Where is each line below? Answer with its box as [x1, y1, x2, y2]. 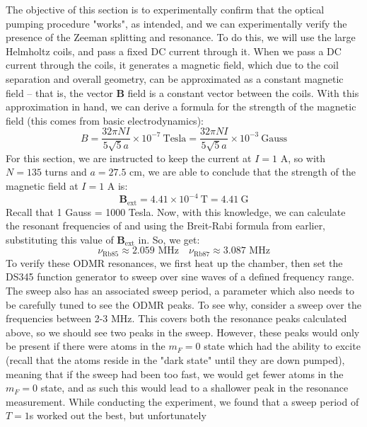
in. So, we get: [138, 232, 200, 246]
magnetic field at [6, 178, 78, 193]
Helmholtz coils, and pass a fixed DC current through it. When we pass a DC [6, 43, 342, 58]
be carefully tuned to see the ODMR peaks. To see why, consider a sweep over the [6, 297, 361, 312]
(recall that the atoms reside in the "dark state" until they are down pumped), [6, 352, 345, 367]
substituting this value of [6, 232, 114, 246]
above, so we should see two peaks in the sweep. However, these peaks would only [6, 324, 360, 339]
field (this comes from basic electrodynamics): [6, 113, 204, 127]
